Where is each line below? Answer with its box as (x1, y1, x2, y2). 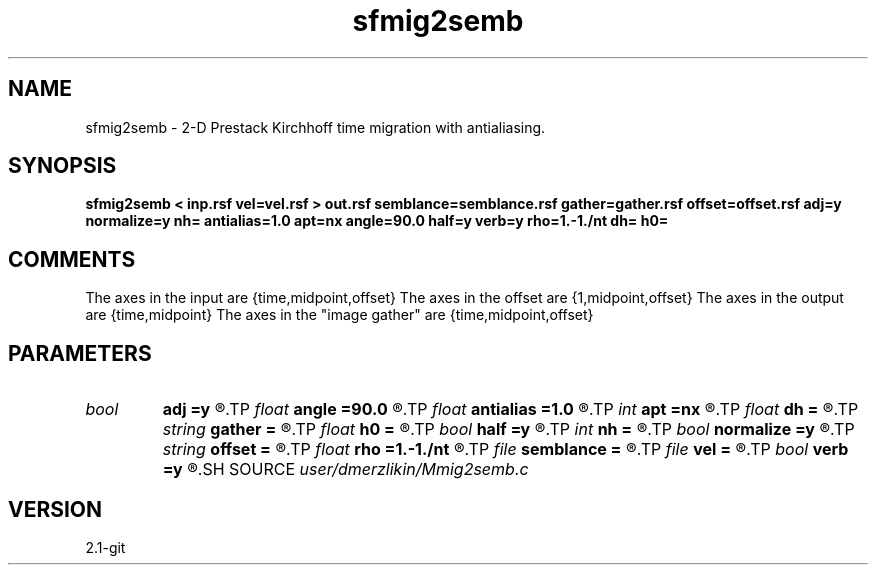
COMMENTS (8, 246, 136, 272)
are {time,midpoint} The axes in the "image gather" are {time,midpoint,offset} (85, 306, 594, 324)
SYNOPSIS (8, 153, 117, 179)
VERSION (8, 496, 103, 522)
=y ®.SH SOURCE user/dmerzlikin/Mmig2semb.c (162, 459, 529, 480)
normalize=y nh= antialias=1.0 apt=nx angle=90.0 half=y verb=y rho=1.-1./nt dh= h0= (85, 212, 669, 230)
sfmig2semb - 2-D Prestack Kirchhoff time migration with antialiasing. (85, 118, 546, 136)
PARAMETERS (8, 340, 152, 366)
